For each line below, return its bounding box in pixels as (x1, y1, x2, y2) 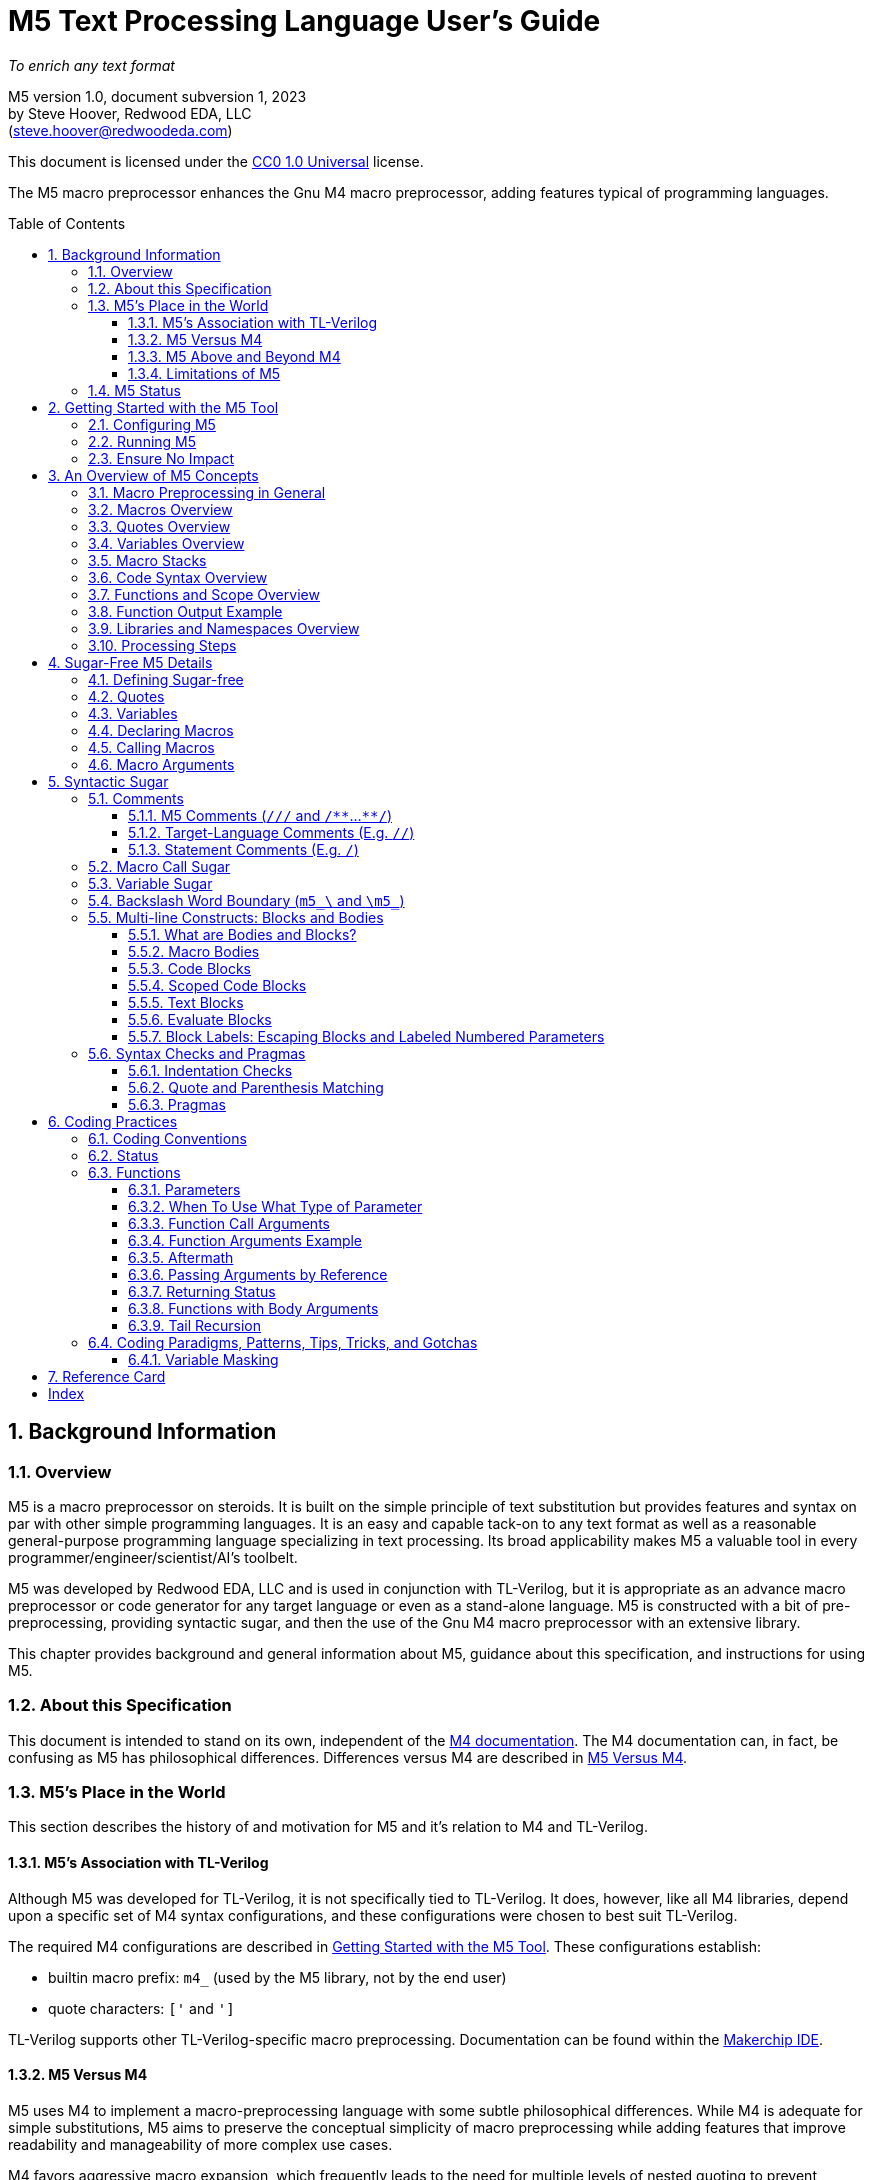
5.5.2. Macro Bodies (128, 942, 260, 960)
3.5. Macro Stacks (88, 551, 207, 569)
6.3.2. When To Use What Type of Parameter (128, 1197, 423, 1215)
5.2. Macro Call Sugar (88, 857, 231, 875)
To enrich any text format (8, 56, 175, 74)
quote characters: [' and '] (48, 1999, 235, 2017)
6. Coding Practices (48, 1112, 178, 1130)
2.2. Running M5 (88, 432, 197, 450)
